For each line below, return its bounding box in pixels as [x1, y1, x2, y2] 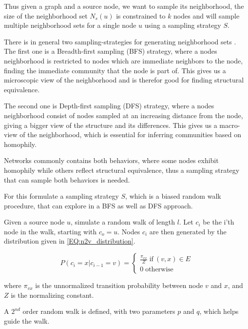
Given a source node [4, 217, 65, 227]
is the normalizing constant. [11, 289, 94, 300]
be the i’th [203, 217, 234, 227]
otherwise [145, 266, 173, 273]
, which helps [199, 306, 239, 316]
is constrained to [116, 10, 166, 21]
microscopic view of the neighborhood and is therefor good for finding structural [4, 75, 244, 85]
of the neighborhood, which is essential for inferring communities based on [19, 129, 242, 140]
